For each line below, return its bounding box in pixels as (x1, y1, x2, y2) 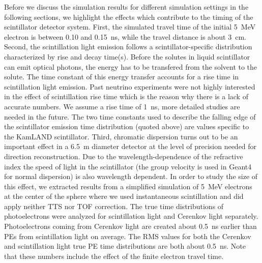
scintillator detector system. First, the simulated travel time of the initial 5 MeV (4, 21, 256, 32)
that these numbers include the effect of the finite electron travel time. (4, 250, 224, 261)
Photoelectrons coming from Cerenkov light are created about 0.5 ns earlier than (4, 221, 257, 231)
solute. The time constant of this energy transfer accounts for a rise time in (4, 71, 239, 82)
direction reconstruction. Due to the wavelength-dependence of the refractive (4, 151, 243, 161)
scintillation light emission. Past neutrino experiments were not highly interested (4, 81, 255, 92)
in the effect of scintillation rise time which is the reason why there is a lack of (4, 91, 248, 102)
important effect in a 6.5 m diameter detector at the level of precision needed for (4, 141, 257, 152)
